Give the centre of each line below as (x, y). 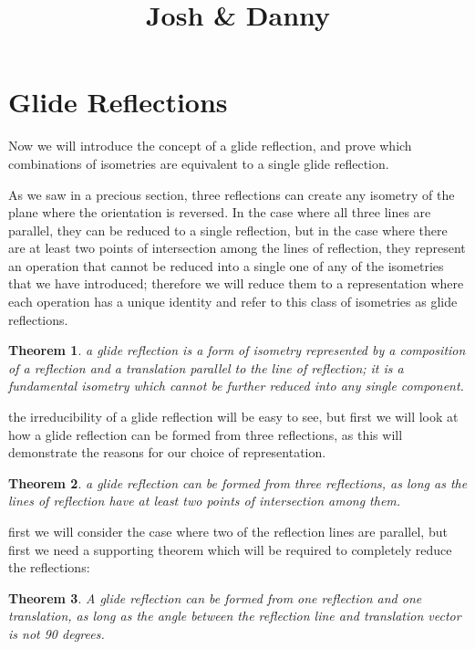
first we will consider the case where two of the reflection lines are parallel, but (228, 531)
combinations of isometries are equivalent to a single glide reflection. (199, 163)
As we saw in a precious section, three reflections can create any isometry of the (232, 194)
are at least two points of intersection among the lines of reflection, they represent (237, 248)
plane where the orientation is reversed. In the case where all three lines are (220, 212)
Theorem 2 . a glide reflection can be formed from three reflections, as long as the (238, 482)
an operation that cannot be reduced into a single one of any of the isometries (226, 265)
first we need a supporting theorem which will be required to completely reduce (230, 549)
